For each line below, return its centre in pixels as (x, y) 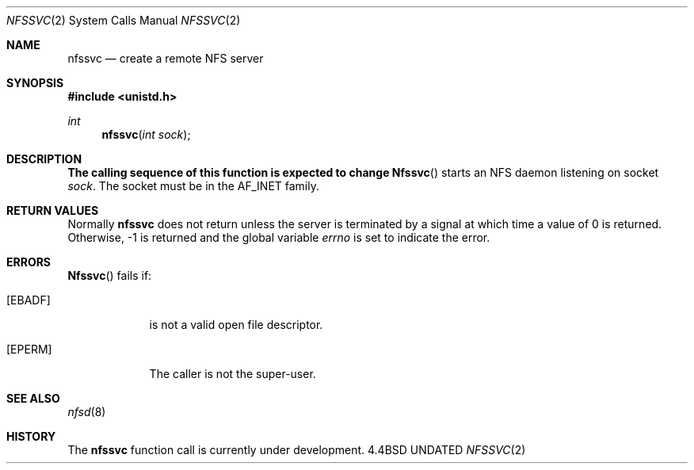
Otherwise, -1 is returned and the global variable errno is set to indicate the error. (279, 237)
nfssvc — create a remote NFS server (166, 58)
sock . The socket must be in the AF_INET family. (193, 186)
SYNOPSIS (35, 83)
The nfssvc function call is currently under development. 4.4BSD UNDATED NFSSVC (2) (297, 450)
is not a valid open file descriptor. (236, 325)
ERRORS (29, 262)
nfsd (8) (87, 412)
